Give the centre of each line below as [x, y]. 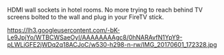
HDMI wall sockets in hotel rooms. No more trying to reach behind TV [105, 10]
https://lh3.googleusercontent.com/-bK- [64, 30]
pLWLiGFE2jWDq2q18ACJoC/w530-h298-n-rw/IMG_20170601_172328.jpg [112, 44]
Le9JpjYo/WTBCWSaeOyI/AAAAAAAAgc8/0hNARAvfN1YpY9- [95, 37]
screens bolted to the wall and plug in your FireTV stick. [86, 17]
